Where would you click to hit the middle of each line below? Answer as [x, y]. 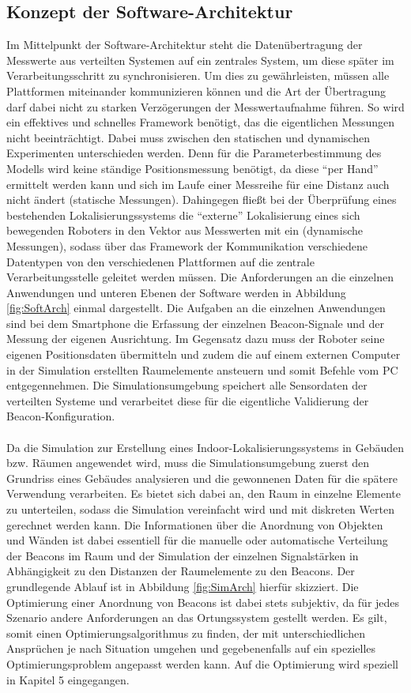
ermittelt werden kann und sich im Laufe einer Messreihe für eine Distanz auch [198, 184]
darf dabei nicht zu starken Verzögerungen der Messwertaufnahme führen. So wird [205, 106]
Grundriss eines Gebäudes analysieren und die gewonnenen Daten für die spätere [202, 478]
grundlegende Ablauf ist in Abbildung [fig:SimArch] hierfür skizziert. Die [183, 586]
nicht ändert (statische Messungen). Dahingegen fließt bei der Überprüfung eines [202, 200]
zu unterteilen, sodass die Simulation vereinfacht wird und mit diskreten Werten [200, 509]
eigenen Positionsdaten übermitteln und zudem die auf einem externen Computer [204, 354]
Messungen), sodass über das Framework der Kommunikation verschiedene [187, 245]
